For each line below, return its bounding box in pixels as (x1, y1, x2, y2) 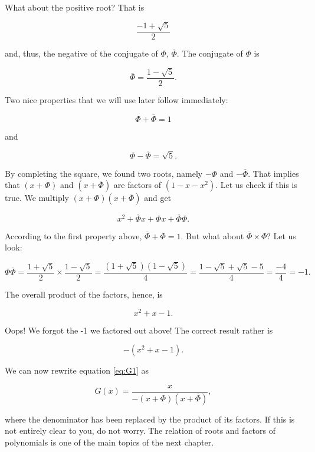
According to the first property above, (5, 229, 142, 242)
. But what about (181, 229, 244, 242)
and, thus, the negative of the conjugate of (5, 47, 158, 60)
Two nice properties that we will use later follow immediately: (5, 93, 228, 105)
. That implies (248, 167, 299, 179)
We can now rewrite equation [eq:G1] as (5, 364, 149, 377)
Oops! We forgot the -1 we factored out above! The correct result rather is (5, 324, 273, 336)
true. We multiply (5, 192, 69, 204)
